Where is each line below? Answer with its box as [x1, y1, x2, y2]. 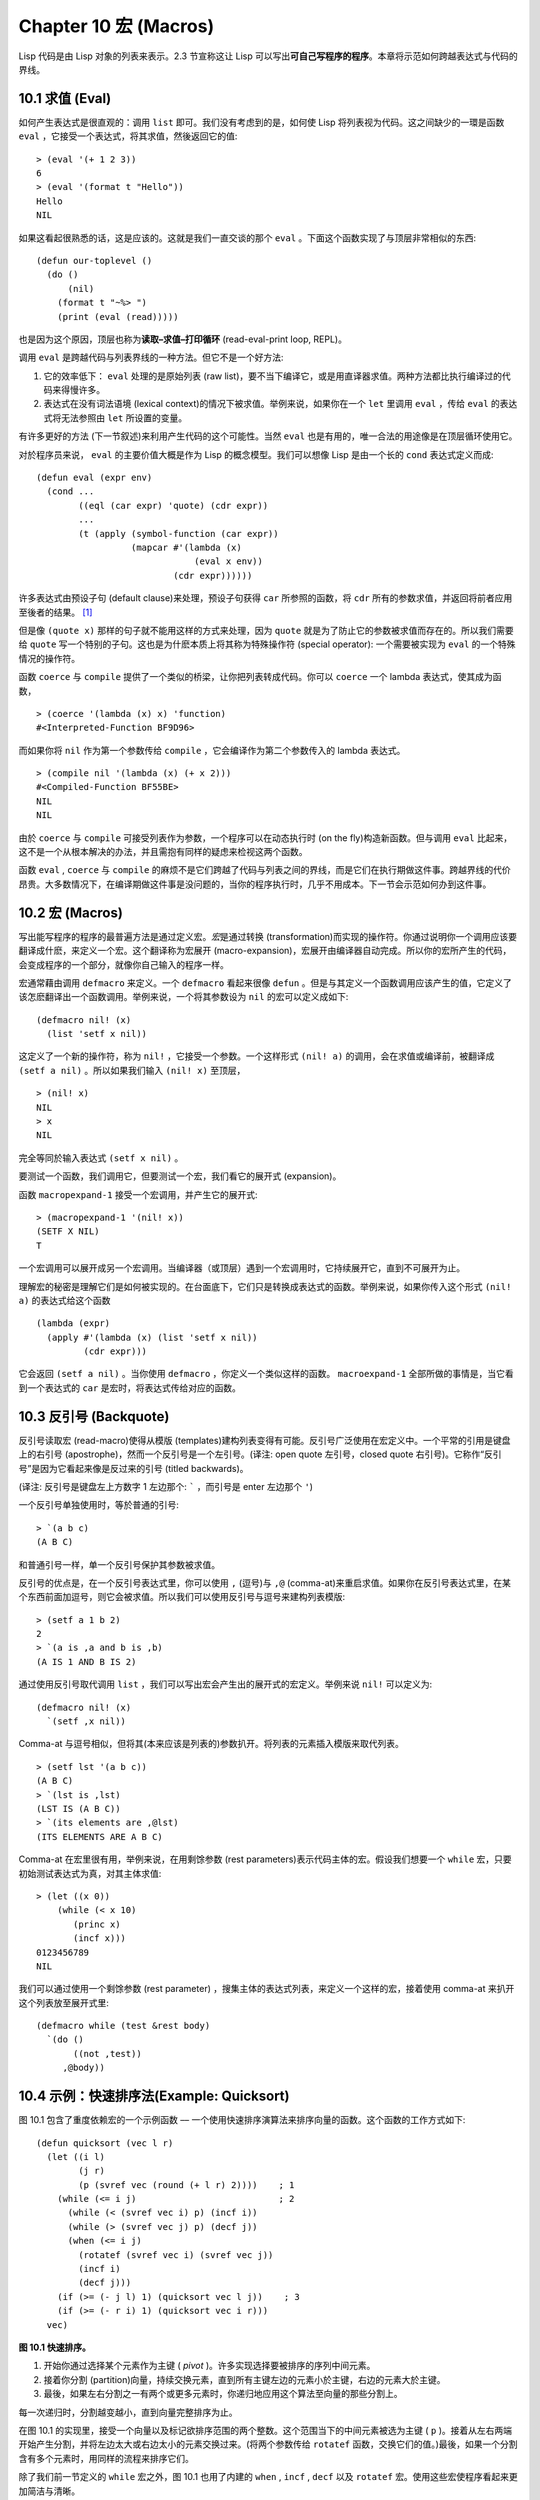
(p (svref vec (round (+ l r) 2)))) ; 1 [78, 2179, 295, 2190]
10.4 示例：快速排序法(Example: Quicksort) [18, 2088, 290, 2105]
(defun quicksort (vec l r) [36, 2137, 174, 2149]
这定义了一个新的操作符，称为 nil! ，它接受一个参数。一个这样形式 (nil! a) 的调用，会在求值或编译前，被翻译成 [18, 1050, 495, 1062]
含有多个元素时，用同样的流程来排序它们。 [18, 2452, 194, 2464]
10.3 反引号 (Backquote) [18, 1408, 170, 1425]
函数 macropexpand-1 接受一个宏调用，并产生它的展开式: [18, 1188, 258, 1200]
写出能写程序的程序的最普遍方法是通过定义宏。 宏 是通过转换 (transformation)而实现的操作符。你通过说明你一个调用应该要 [18, 930, 517, 942]
